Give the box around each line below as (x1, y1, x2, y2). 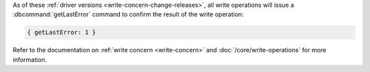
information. (12, 55, 47, 64)
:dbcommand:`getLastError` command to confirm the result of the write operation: (12, 10, 244, 18)
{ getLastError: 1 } (27, 29, 96, 37)
